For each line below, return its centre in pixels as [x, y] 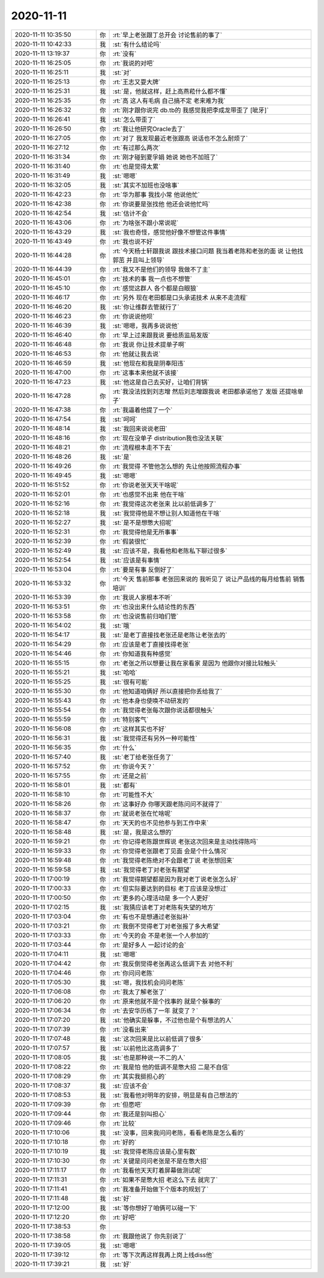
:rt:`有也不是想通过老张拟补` [151, 917]
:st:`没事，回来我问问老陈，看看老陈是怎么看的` [179, 1133]
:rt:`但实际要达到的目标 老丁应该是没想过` [170, 888]
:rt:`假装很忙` [130, 541]
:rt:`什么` [124, 747]
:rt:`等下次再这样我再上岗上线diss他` [163, 1255]
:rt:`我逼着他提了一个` [142, 410]
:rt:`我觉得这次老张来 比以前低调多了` [164, 504]
